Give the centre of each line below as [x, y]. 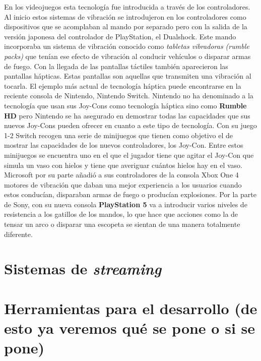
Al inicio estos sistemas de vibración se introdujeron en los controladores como [125, 16]
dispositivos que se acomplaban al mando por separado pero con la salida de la [126, 26]
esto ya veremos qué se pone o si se [130, 328]
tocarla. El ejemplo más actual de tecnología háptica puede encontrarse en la [123, 85]
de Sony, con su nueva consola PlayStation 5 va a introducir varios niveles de [126, 204]
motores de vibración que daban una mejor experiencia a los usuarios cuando [123, 184]
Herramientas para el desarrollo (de [131, 308]
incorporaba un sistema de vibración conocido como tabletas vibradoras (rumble [127, 46]
